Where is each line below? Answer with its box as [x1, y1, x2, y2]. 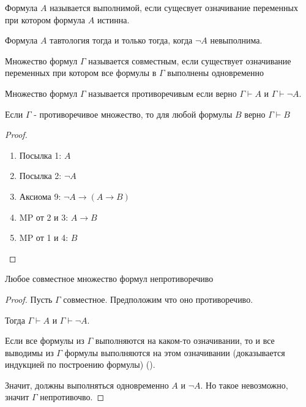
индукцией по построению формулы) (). [5, 358, 155, 371]
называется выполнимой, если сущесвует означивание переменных [50, 1, 298, 13]
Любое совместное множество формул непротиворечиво [5, 272, 214, 285]
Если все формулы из [5, 334, 84, 347]
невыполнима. [210, 34, 263, 47]
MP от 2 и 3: [19, 210, 69, 223]
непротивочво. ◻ [40, 390, 105, 403]
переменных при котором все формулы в [5, 66, 157, 79]
